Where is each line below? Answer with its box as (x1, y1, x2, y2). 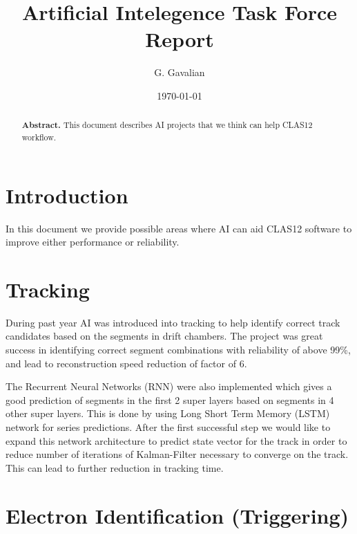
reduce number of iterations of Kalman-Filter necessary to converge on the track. (6, 447, 349, 461)
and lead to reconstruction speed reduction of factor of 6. (6, 356, 247, 370)
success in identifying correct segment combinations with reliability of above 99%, (6, 342, 351, 357)
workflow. (21, 131, 57, 142)
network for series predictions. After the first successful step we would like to (6, 420, 331, 434)
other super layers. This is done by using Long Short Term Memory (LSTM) (6, 406, 330, 421)
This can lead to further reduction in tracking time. (6, 460, 224, 475)
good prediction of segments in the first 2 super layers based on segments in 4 (6, 392, 334, 407)
